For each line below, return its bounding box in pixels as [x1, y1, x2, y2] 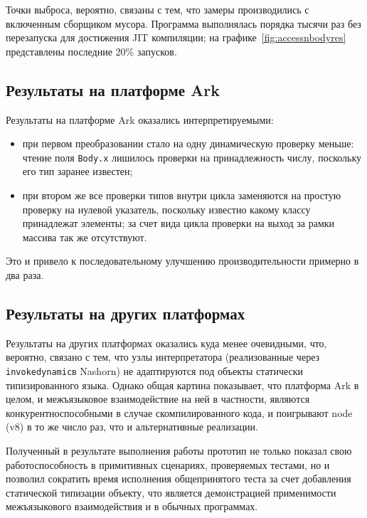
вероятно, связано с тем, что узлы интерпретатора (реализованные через [6, 349, 320, 364]
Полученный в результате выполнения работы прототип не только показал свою [6, 443, 352, 458]
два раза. [6, 267, 44, 282]
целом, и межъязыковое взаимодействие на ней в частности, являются [6, 391, 310, 406]
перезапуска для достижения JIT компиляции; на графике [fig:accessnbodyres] [6, 30, 346, 45]
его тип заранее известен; [22, 164, 133, 179]
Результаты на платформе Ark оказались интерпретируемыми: [6, 112, 274, 127]
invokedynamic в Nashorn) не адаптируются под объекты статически [6, 363, 304, 378]
